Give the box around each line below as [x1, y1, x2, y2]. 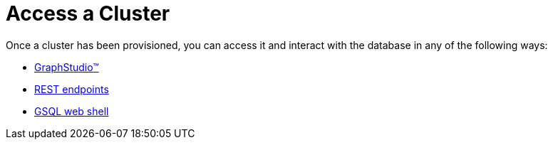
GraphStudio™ [34, 60, 99, 73]
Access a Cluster [6, 1, 170, 26]
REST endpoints [34, 82, 109, 95]
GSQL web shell [34, 104, 109, 117]
